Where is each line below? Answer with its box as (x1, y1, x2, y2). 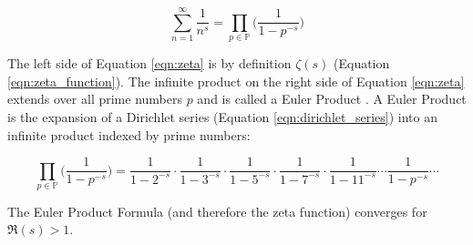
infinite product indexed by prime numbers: (7, 125, 251, 144)
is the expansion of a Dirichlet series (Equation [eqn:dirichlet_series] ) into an (7, 107, 437, 126)
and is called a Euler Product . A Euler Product (197, 89, 467, 108)
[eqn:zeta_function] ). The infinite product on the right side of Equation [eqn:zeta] (7, 71, 465, 90)
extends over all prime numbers (7, 89, 182, 108)
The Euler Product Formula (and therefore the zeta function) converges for (7, 201, 427, 220)
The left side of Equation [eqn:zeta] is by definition (7, 54, 292, 73)
